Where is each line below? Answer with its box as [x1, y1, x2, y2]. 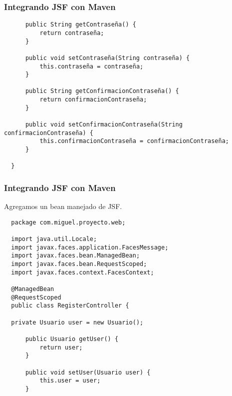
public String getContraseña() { [25, 21, 136, 28]
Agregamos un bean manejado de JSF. [4, 201, 122, 211]
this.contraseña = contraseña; [39, 62, 144, 70]
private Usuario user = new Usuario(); [11, 318, 144, 326]
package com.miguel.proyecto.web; [11, 218, 126, 226]
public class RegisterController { [11, 302, 129, 309]
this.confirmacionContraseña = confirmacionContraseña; [39, 137, 230, 145]
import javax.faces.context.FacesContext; [11, 268, 154, 276]
